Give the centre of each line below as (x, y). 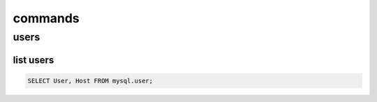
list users (34, 60)
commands (46, 18)
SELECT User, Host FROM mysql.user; (90, 81)
